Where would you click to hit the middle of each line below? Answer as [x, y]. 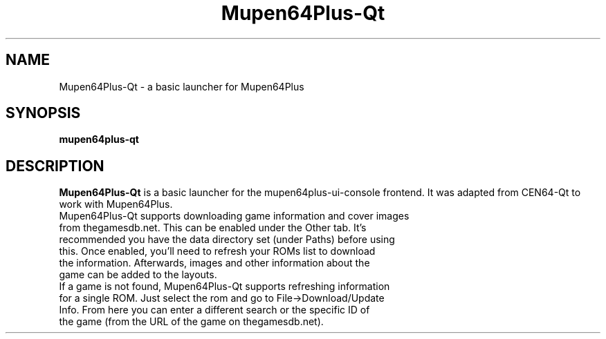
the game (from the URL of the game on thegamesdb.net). [191, 322]
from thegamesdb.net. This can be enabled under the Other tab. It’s [213, 228]
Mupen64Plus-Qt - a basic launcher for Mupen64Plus [182, 86]
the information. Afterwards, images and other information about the [214, 263]
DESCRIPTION [55, 166]
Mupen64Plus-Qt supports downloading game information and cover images [234, 216]
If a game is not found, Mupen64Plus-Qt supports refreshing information [224, 287]
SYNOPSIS [43, 113]
